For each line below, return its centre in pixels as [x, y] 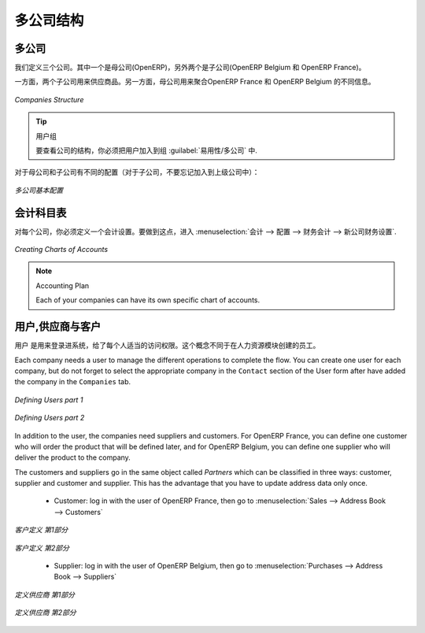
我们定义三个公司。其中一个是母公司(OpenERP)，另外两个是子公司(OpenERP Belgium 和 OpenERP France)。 [190, 68]
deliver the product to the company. [73, 457]
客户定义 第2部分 [42, 548]
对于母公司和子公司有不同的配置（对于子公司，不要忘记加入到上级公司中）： [137, 172]
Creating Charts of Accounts [61, 250]
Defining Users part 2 [50, 418]
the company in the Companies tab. [73, 382]
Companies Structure [49, 99]
